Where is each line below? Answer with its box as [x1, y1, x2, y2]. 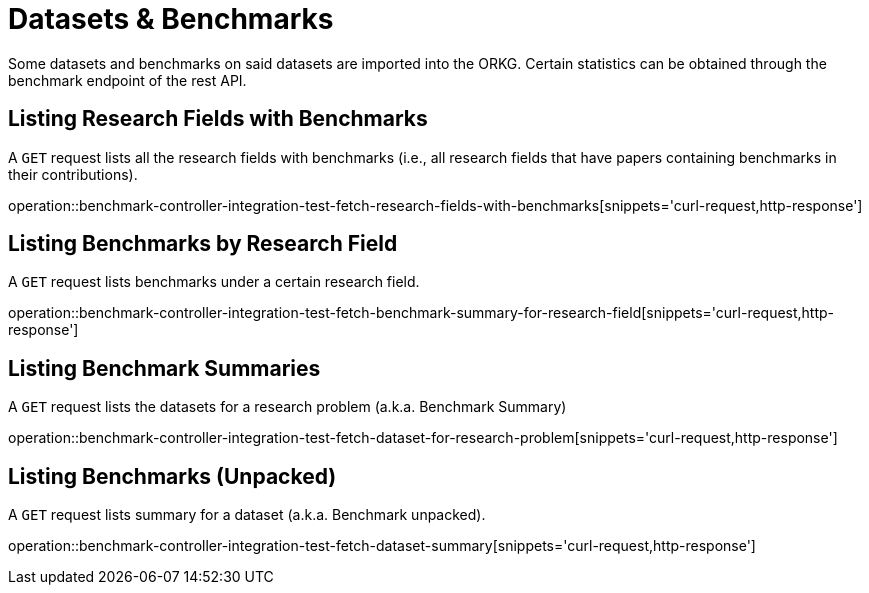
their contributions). [8, 165, 138, 183]
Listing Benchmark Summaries [8, 355, 321, 381]
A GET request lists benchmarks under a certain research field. [8, 273, 420, 291]
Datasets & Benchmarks [8, 2, 334, 36]
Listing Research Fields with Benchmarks [8, 106, 428, 132]
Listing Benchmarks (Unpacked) [8, 463, 337, 489]
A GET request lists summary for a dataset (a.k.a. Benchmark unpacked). [8, 506, 486, 524]
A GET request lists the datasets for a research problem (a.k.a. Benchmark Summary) [8, 398, 567, 416]
